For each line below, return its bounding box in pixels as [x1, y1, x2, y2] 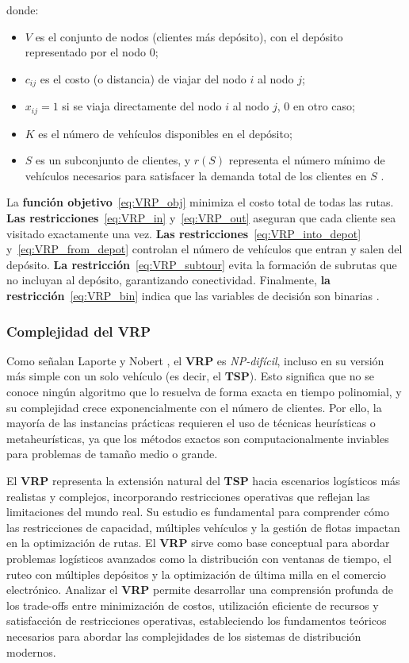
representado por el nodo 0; [25, 44, 159, 60]
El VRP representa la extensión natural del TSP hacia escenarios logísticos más [6, 472, 400, 488]
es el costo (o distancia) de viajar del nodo [40, 70, 247, 87]
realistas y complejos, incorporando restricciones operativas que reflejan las [6, 488, 370, 504]
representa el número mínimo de [228, 152, 385, 168]
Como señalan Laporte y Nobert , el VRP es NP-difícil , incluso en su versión [6, 352, 384, 368]
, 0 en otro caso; [277, 98, 355, 114]
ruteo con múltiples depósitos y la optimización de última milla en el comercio [6, 565, 386, 582]
